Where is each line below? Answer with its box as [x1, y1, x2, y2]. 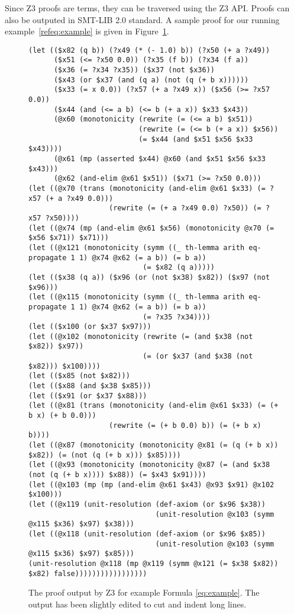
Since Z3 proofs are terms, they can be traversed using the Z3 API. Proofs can [5, 2, 290, 14]
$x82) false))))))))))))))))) [28, 569, 147, 578]
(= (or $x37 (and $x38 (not [143, 352, 253, 361]
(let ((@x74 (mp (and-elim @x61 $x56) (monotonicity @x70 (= [28, 223, 274, 232]
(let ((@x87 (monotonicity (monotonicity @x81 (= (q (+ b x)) [28, 441, 279, 450]
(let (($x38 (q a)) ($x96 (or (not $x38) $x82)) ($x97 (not [28, 273, 270, 282]
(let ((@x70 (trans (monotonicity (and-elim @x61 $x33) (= [28, 184, 266, 193]
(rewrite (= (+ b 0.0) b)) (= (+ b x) [109, 421, 261, 430]
